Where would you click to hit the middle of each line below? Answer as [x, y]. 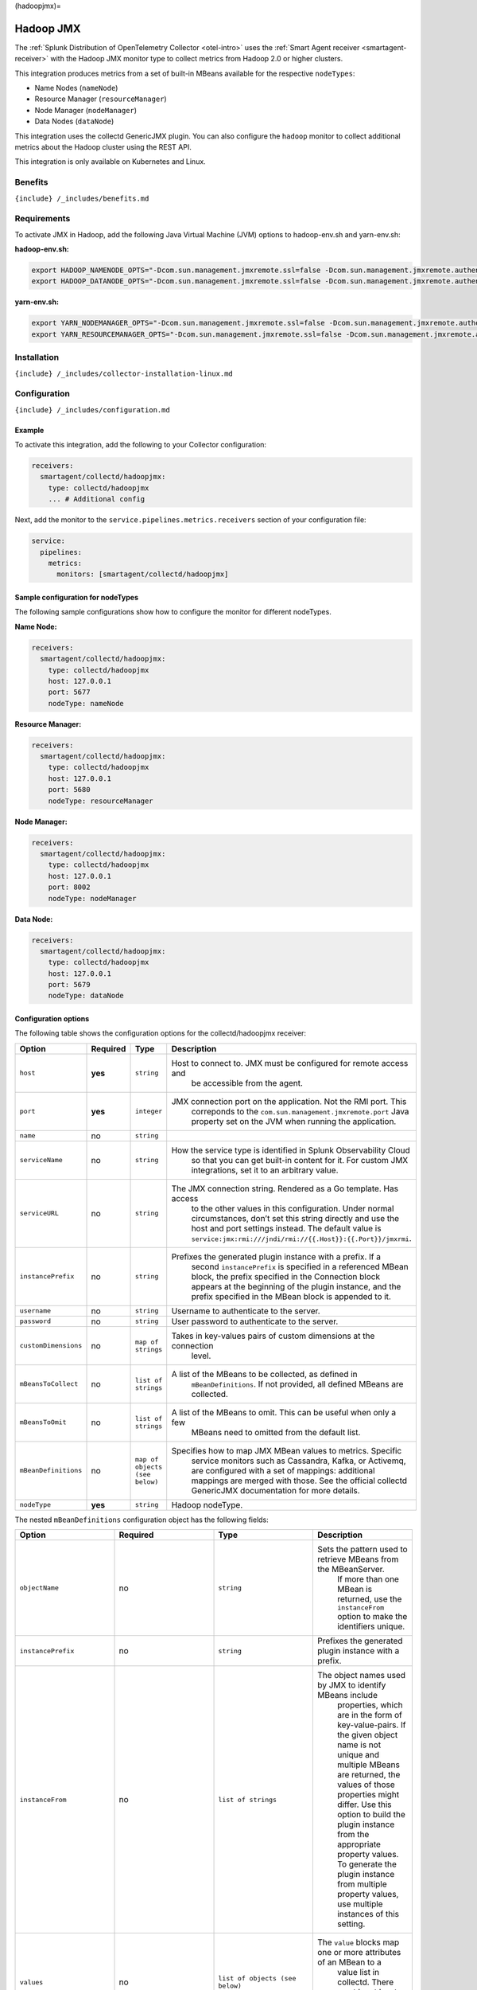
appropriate [359, 1844]
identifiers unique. [371, 1626]
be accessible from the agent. [247, 1083]
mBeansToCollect [49, 1384]
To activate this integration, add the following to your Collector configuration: [140, 445]
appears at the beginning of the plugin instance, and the [296, 1286]
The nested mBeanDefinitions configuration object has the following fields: [142, 1520]
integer [149, 1112]
